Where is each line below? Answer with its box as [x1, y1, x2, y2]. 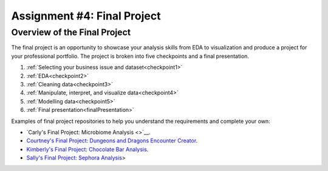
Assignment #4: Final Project [11, 9, 161, 23]
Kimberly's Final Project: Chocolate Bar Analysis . [26, 145, 149, 153]
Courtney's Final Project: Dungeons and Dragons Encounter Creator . [26, 137, 198, 144]
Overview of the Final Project [11, 27, 131, 38]
